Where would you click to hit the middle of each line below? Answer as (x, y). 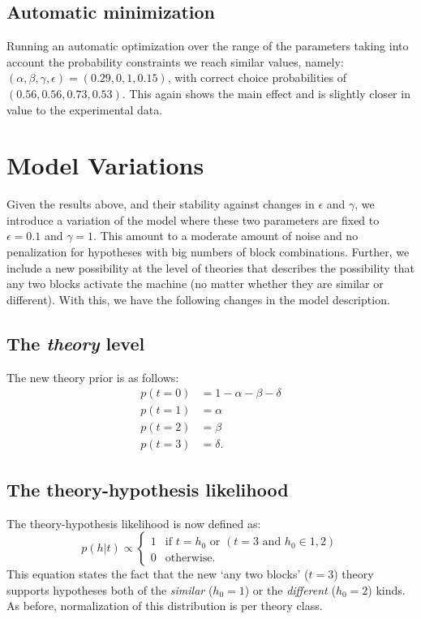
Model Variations (105, 165)
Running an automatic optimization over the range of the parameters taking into (208, 46)
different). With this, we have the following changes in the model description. (198, 299)
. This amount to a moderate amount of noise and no (226, 236)
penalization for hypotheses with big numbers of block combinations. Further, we (208, 252)
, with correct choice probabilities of (257, 77)
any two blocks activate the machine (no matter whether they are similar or (195, 284)
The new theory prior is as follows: (93, 377)
